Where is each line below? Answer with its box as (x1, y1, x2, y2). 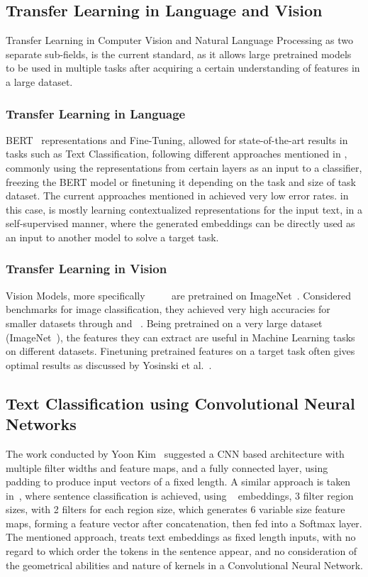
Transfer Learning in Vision (6, 260, 167, 277)
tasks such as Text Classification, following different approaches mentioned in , (6, 146, 347, 161)
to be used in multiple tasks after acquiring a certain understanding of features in (6, 60, 360, 75)
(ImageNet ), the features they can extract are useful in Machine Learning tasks (6, 329, 355, 344)
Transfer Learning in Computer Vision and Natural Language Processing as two (6, 33, 354, 48)
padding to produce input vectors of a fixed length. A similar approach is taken (6, 474, 351, 489)
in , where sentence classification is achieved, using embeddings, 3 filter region (6, 488, 354, 502)
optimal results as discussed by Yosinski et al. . (6, 357, 212, 372)
